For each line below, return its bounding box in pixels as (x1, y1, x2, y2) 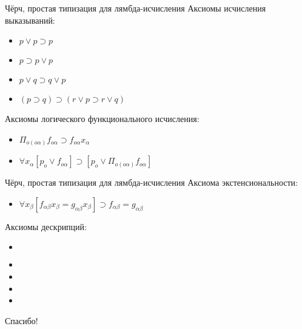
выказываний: (5, 13, 55, 26)
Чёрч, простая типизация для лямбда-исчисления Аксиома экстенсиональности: (5, 176, 298, 189)
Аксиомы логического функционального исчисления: (5, 112, 200, 125)
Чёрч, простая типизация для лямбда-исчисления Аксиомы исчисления (5, 2, 266, 14)
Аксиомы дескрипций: (5, 220, 87, 232)
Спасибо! (5, 314, 38, 327)
